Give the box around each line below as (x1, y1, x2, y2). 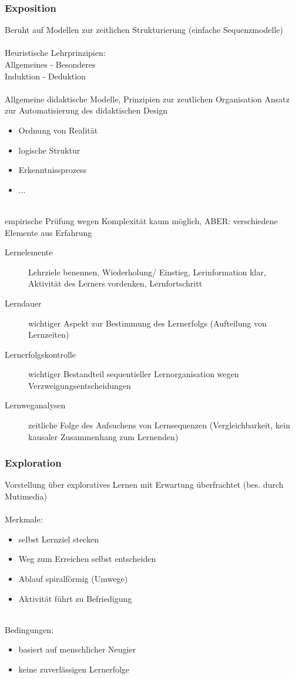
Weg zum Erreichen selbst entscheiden (18, 552, 156, 565)
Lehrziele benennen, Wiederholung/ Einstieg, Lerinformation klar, (28, 265, 266, 278)
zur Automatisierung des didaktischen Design (5, 104, 168, 117)
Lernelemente (5, 246, 53, 258)
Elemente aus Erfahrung (5, 226, 92, 238)
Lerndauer (5, 297, 42, 309)
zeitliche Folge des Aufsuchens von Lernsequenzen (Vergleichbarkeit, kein (28, 419, 290, 431)
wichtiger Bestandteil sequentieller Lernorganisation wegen (28, 368, 239, 380)
